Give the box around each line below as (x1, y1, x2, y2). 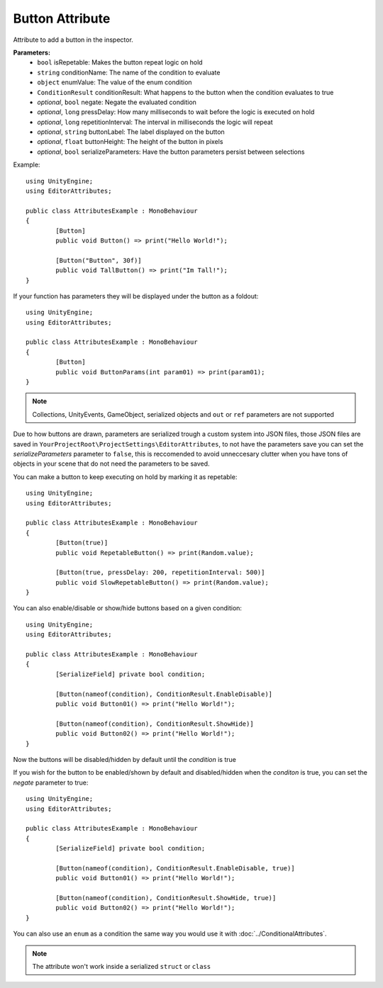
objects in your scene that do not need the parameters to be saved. (13, 459, 210, 468)
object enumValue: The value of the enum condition (37, 78, 192, 86)
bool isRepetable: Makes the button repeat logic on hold (37, 58, 203, 67)
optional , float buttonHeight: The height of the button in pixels (37, 137, 223, 146)
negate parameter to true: (13, 778, 89, 787)
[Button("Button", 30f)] (55, 256, 142, 264)
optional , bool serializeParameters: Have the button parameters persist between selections (37, 147, 305, 156)
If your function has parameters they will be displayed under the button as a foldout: (13, 291, 259, 301)
